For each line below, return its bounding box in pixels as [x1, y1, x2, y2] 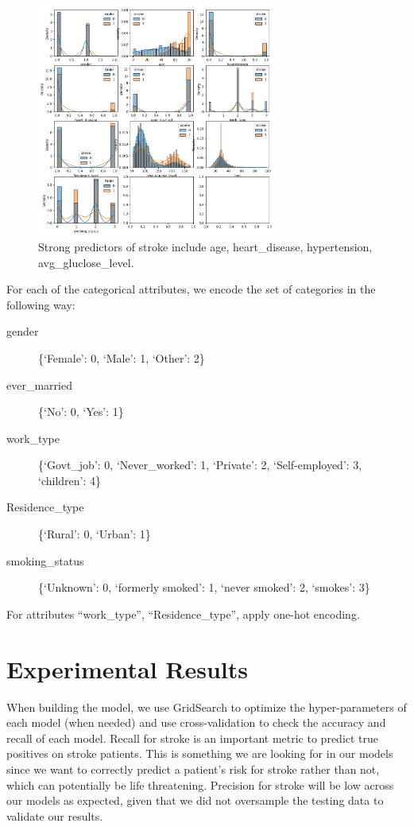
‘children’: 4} [38, 472, 102, 488]
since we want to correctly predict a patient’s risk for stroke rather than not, [6, 760, 380, 777]
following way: [6, 296, 75, 313]
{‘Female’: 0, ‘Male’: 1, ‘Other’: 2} [38, 349, 205, 366]
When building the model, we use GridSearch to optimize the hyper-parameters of [6, 698, 407, 715]
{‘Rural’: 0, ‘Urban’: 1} [38, 526, 151, 542]
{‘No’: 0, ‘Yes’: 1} [38, 403, 124, 420]
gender [6, 323, 39, 340]
